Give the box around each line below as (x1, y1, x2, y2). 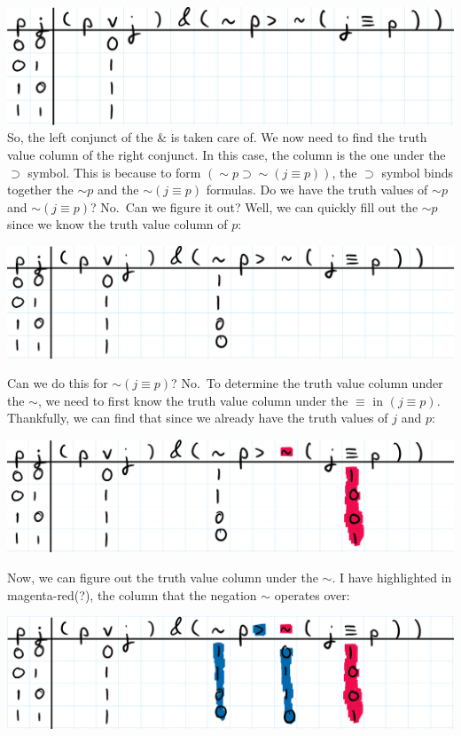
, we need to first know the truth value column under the (37, 391, 348, 409)
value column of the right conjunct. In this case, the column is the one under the (7, 146, 446, 164)
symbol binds (381, 162, 454, 181)
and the (97, 180, 139, 199)
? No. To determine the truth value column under (171, 374, 443, 392)
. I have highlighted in (332, 567, 452, 586)
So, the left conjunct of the (7, 128, 153, 146)
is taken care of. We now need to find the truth (170, 128, 427, 146)
